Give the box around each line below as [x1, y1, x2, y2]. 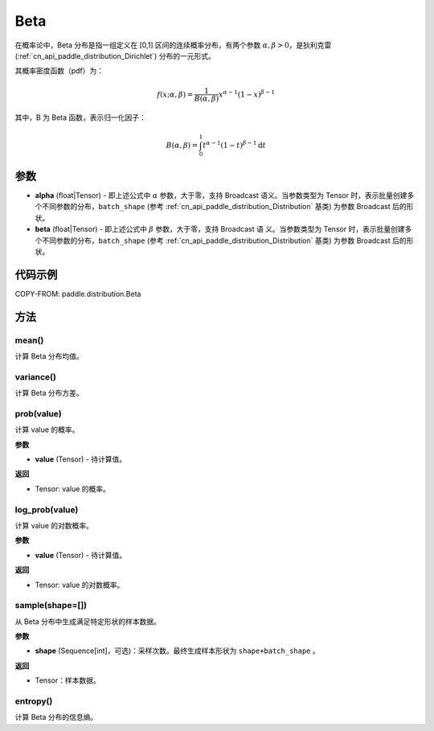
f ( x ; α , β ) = [157, 89, 194, 99]
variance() [14, 371, 56, 382]
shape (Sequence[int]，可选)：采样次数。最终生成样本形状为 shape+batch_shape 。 [35, 646, 321, 655]
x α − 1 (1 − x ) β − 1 [218, 88, 276, 99]
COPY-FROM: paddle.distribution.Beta [14, 289, 141, 298]
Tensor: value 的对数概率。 [35, 580, 125, 589]
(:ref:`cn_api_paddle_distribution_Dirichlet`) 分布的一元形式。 [14, 51, 216, 60]
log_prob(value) [14, 503, 79, 515]
